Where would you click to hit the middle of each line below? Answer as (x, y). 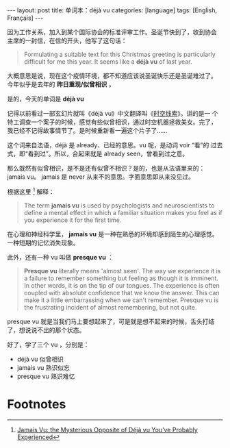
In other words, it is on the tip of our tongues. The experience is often (122, 285)
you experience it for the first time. (73, 220)
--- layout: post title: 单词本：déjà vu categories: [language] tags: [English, (112, 10)
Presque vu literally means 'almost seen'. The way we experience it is (122, 271)
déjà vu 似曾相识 (40, 359)
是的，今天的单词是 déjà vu (46, 99)
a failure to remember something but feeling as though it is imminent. (121, 278)
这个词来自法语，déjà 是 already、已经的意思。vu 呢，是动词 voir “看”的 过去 (115, 145)
